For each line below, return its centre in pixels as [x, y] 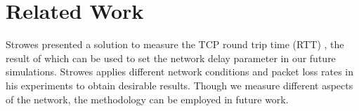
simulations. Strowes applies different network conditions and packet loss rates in [180, 72]
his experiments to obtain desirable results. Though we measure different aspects [179, 85]
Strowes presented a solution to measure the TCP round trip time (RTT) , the [175, 44]
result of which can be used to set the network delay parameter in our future [171, 58]
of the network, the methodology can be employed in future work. [147, 99]
